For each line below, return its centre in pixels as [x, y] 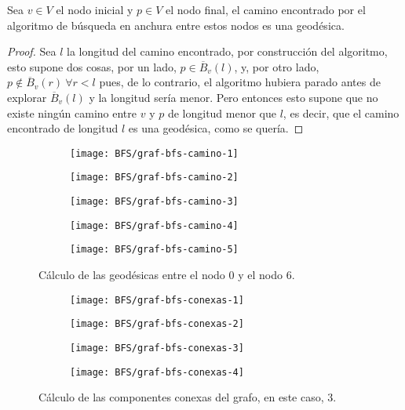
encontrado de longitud [63, 128]
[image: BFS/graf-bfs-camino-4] [154, 225]
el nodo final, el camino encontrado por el [266, 9]
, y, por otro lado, [277, 66]
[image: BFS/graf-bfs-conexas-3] [157, 348]
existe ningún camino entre [72, 112]
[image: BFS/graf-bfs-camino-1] [154, 153]
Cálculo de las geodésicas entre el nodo [132, 275]
